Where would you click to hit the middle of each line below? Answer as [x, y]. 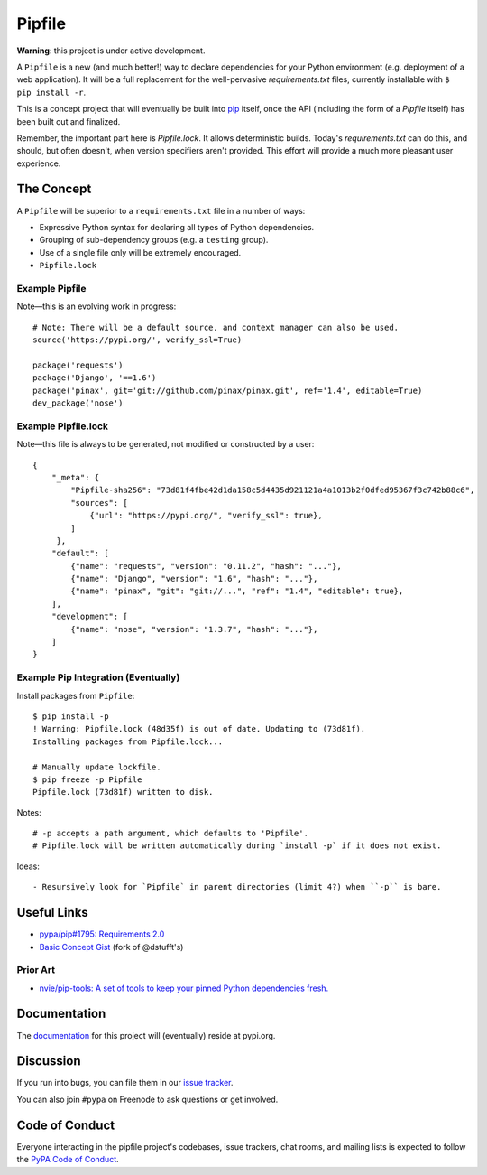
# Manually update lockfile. [97, 767]
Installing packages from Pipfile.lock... [128, 741]
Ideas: [28, 866]
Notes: [29, 812]
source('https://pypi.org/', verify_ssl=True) [138, 340]
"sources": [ [99, 503]
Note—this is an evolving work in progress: [96, 306]
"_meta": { [75, 477]
